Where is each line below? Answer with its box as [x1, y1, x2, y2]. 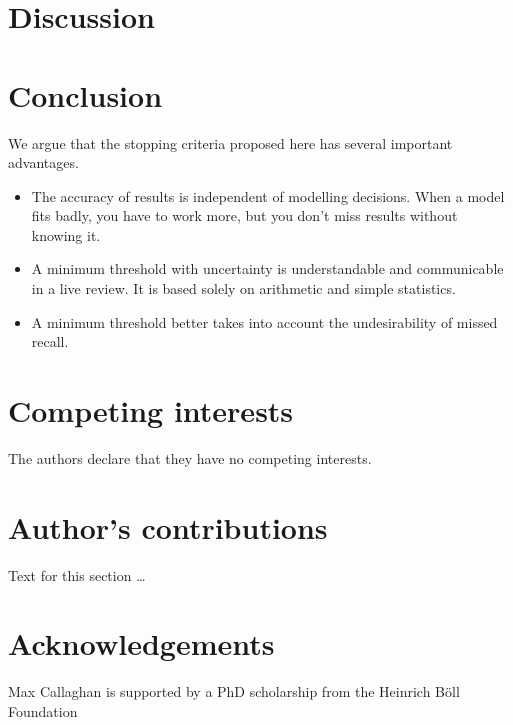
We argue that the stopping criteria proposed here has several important [8, 132, 453, 153]
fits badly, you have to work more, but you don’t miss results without [31, 205, 458, 226]
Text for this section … [8, 564, 146, 585]
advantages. [8, 152, 79, 173]
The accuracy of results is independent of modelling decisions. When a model [31, 185, 505, 206]
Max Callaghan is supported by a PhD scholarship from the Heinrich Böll [8, 681, 460, 702]
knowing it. [31, 224, 101, 245]
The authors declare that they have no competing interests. [8, 447, 372, 468]
